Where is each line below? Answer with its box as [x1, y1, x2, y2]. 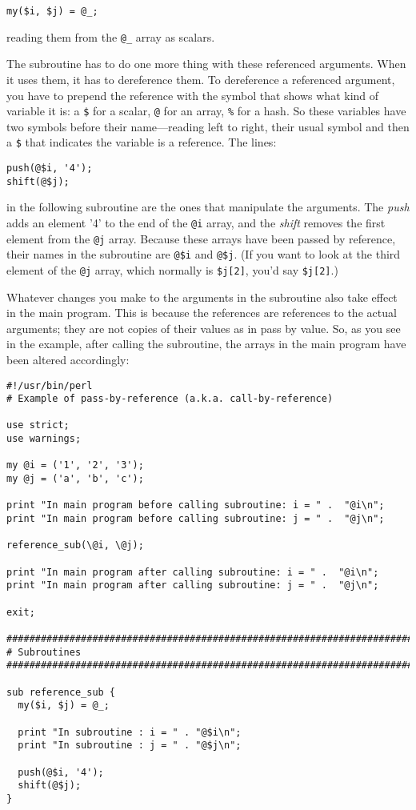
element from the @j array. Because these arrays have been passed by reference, [6, 230, 396, 247]
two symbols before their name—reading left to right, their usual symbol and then [6, 118, 410, 134]
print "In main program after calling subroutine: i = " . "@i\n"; [6, 566, 379, 578]
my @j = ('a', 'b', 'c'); [6, 473, 144, 485]
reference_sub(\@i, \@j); [6, 539, 144, 551]
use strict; [6, 419, 70, 431]
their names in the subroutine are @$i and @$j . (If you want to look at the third [6, 246, 401, 263]
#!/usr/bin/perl [6, 379, 93, 391]
